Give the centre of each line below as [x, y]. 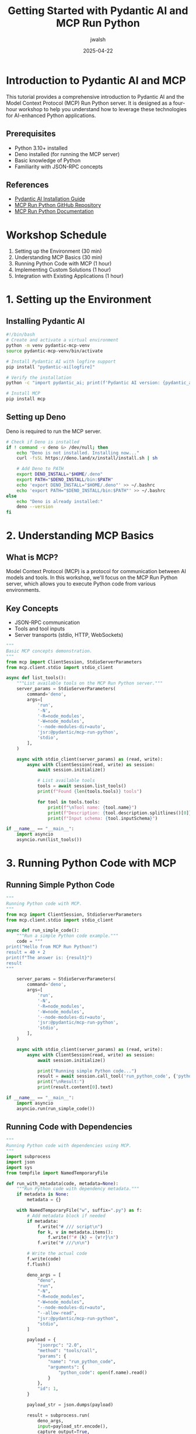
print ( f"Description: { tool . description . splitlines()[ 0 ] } [120, 813]
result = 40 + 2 [26, 952]
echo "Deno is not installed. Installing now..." [78, 453]
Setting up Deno [36, 417]
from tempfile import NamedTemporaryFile [57, 1173]
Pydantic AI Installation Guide [50, 199]
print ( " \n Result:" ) [61, 1082]
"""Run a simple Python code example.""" [67, 936]
